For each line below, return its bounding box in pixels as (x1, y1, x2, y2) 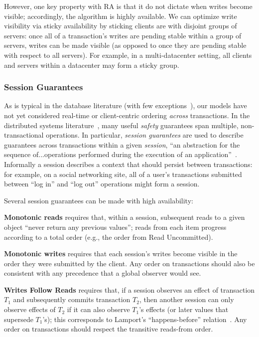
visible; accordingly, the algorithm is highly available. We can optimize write (4, 10, 237, 21)
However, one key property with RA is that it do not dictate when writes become (4, 1, 253, 11)
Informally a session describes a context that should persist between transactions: (4, 159, 253, 169)
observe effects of (4, 304, 56, 315)
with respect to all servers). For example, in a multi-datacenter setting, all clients (4, 49, 252, 60)
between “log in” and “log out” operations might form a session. (4, 178, 200, 189)
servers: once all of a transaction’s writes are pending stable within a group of (4, 30, 242, 40)
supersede (4, 314, 33, 324)
